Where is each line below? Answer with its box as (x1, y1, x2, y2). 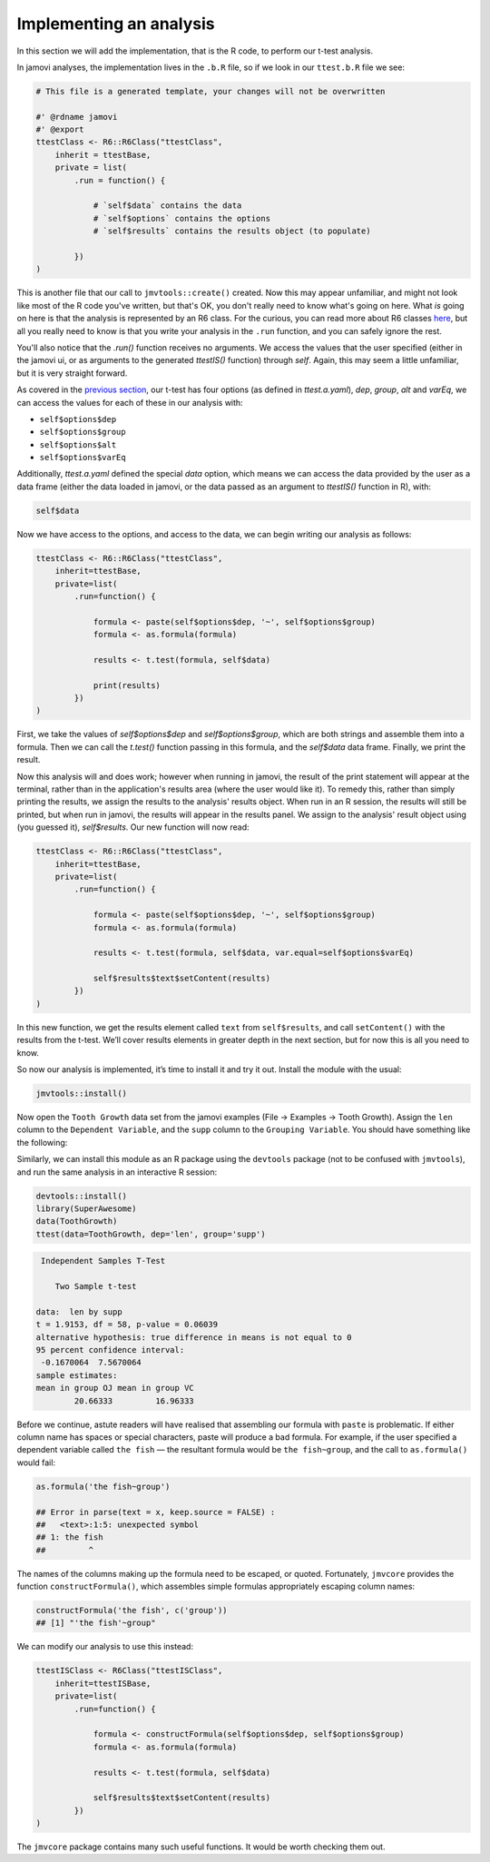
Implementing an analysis (16, 14, 215, 34)
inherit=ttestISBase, (54, 1678, 152, 1689)
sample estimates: (35, 1370, 118, 1380)
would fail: (16, 1457, 56, 1468)
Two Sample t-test (54, 1281, 137, 1292)
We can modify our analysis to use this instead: (16, 1641, 194, 1652)
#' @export (35, 124, 84, 135)
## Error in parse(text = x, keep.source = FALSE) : (35, 1507, 276, 1517)
